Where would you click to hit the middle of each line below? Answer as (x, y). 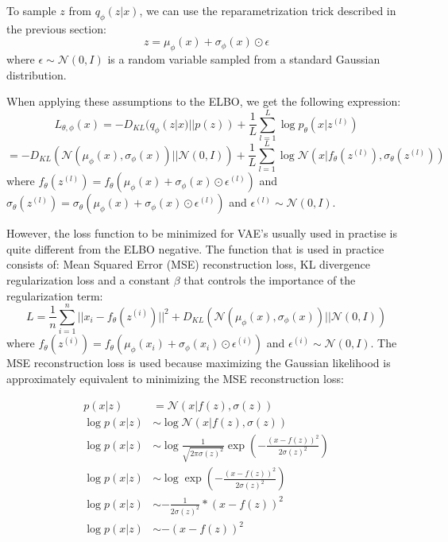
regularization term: (55, 295)
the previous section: (56, 28)
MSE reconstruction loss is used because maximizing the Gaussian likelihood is (199, 363)
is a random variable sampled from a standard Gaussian (244, 59)
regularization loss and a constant (89, 280)
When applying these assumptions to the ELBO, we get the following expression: (204, 101)
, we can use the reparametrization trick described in (268, 10)
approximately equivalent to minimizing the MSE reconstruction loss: (175, 378)
